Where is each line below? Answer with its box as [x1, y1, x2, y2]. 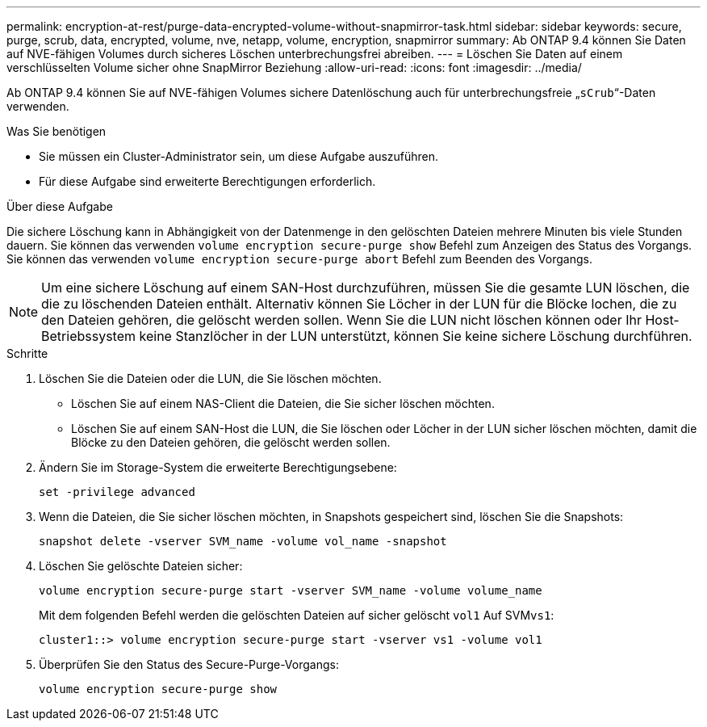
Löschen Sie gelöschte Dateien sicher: [39, 559, 243, 573]
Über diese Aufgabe [6, 200, 113, 213]
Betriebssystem [41, 328, 136, 344]
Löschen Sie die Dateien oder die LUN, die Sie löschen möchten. [39, 372, 382, 385]
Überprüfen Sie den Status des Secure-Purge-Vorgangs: [39, 658, 339, 671]
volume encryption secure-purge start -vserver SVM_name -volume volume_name [39, 584, 542, 597]
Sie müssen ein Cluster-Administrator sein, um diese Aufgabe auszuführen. [39, 149, 439, 163]
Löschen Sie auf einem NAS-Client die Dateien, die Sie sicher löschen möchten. [71, 397, 495, 410]
